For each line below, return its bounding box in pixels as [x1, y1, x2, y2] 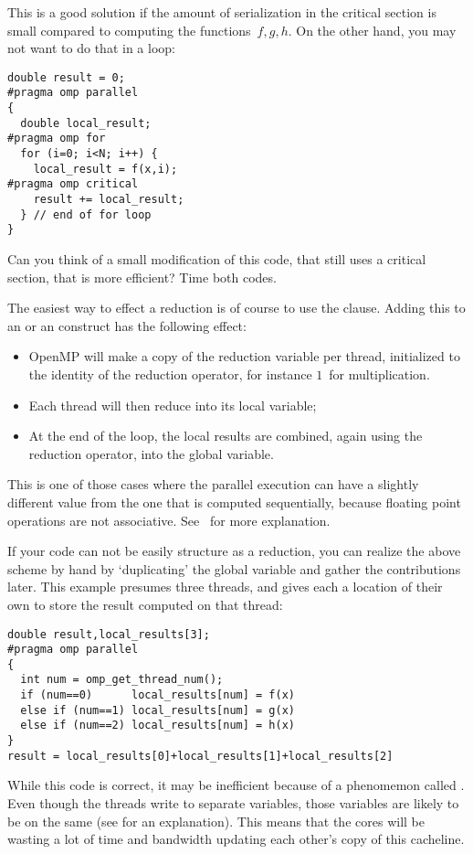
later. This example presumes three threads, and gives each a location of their [7, 577, 443, 596]
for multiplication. [329, 364, 430, 383]
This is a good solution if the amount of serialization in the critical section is [7, 3, 436, 21]
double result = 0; [7, 70, 125, 84]
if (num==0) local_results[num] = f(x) [20, 689, 295, 702]
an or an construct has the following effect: [7, 315, 247, 335]
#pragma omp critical [7, 177, 139, 191]
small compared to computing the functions [7, 20, 251, 39]
